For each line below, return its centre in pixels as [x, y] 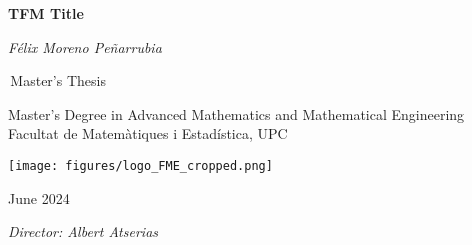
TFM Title [46, 13]
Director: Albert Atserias [83, 231]
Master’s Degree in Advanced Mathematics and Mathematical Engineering [236, 113]
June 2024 [39, 197]
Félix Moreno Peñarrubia [85, 46]
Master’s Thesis [58, 80]
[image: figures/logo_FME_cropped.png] [140, 165]
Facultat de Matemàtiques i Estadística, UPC [148, 133]
